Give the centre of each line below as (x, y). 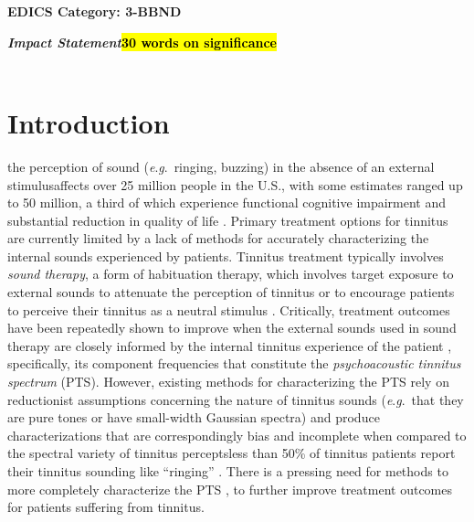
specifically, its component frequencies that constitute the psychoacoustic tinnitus (234, 363)
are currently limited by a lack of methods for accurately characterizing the (218, 238)
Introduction (89, 122)
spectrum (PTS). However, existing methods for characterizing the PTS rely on (228, 382)
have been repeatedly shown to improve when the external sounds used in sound (232, 328)
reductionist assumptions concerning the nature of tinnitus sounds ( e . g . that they (236, 399)
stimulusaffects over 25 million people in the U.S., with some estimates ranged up (235, 184)
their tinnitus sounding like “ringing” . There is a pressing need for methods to (228, 471)
